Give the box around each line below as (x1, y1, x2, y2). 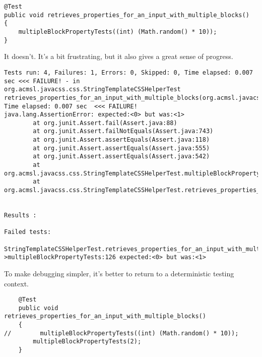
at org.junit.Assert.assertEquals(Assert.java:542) (33, 153, 210, 160)
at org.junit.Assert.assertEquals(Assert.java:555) (33, 144, 210, 152)
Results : (4, 212, 37, 219)
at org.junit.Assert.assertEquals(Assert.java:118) (33, 136, 210, 144)
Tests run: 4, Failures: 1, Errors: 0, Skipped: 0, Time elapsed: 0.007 (4, 69, 253, 76)
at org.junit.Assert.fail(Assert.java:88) (33, 119, 177, 127)
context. (4, 278, 29, 288)
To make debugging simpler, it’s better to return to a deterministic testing (4, 268, 234, 278)
